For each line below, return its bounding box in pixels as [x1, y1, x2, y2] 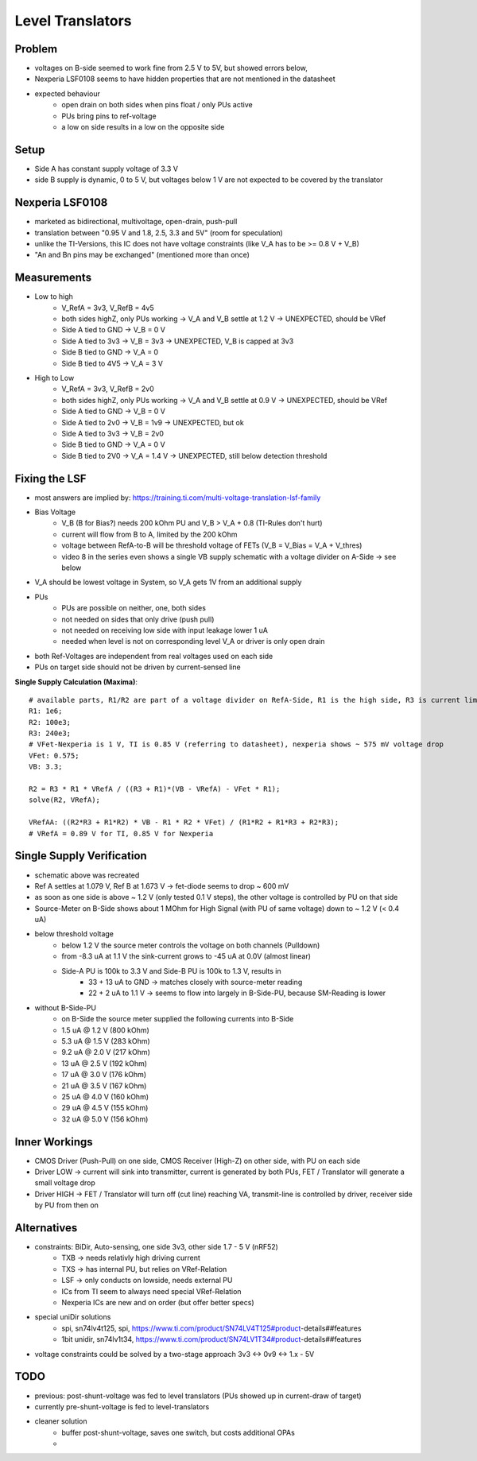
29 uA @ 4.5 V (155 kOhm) [61, 1103, 149, 1113]
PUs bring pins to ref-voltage [61, 111, 157, 121]
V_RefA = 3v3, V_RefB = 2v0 [61, 384, 154, 393]
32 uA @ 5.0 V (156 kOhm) [61, 1114, 149, 1124]
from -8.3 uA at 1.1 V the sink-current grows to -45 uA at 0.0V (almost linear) [61, 951, 312, 961]
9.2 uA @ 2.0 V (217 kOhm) [61, 1048, 150, 1057]
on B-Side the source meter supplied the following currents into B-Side [61, 1014, 294, 1024]
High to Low [34, 374, 75, 383]
